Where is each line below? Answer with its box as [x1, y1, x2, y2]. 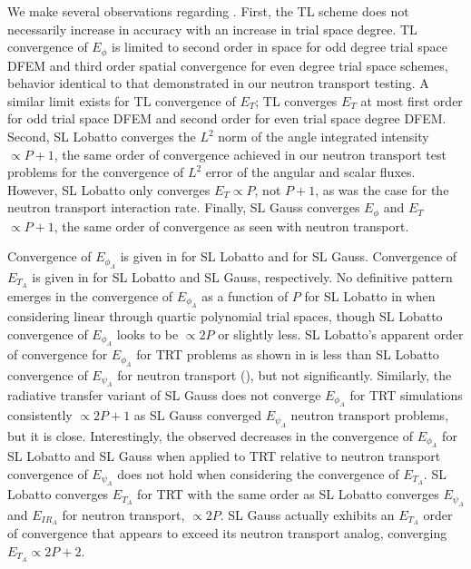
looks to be [116, 324, 179, 343]
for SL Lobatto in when [304, 286, 436, 305]
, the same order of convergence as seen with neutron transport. [54, 216, 409, 235]
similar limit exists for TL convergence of [7, 91, 236, 110]
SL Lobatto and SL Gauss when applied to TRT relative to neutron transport [7, 446, 441, 466]
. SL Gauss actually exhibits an [220, 505, 395, 524]
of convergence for [7, 345, 108, 364]
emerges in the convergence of [7, 286, 173, 305]
